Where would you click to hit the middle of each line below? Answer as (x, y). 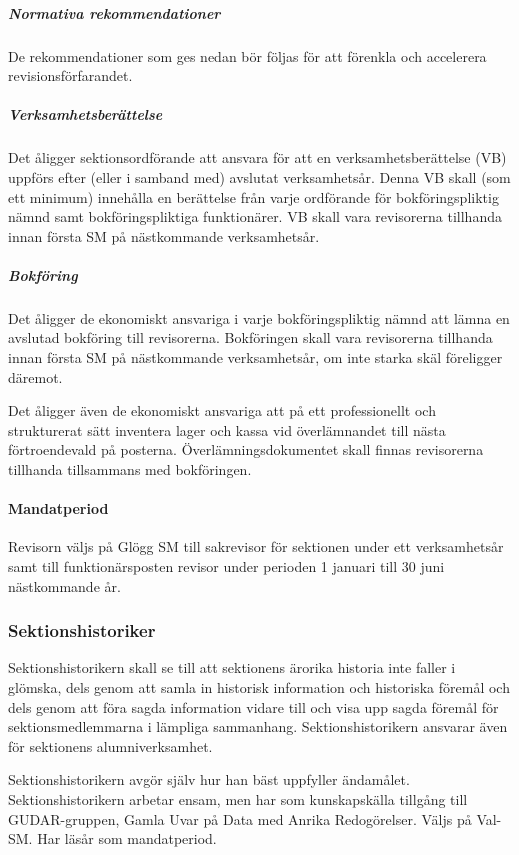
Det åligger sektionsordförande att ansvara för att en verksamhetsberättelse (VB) (257, 157)
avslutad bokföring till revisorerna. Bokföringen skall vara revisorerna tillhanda (250, 337)
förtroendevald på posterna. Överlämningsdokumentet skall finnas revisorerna (246, 449)
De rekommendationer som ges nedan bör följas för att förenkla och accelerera (247, 55)
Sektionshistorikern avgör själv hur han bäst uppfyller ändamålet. (209, 779)
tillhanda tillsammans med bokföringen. (130, 469)
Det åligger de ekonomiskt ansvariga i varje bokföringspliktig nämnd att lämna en (259, 317)
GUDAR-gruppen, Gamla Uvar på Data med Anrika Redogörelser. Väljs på (240, 818)
